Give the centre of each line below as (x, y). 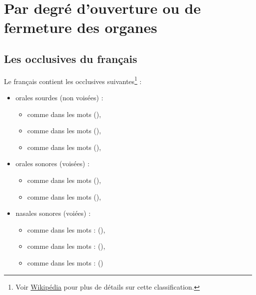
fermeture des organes (81, 27)
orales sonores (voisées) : (52, 163)
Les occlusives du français (71, 58)
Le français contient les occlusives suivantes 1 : (73, 80)
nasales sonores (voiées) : (53, 213)
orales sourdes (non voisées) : (59, 98)
